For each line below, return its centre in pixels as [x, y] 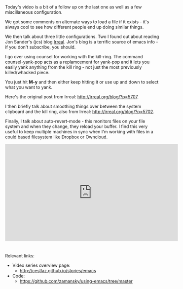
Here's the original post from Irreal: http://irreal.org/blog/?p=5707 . [72, 97]
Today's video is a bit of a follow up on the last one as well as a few [73, 7]
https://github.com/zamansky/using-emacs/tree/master [76, 281]
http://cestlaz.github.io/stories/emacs [58, 271]
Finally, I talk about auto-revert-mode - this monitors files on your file [75, 121]
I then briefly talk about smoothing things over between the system [73, 106]
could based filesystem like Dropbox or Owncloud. [56, 137]
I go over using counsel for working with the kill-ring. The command [74, 57]
